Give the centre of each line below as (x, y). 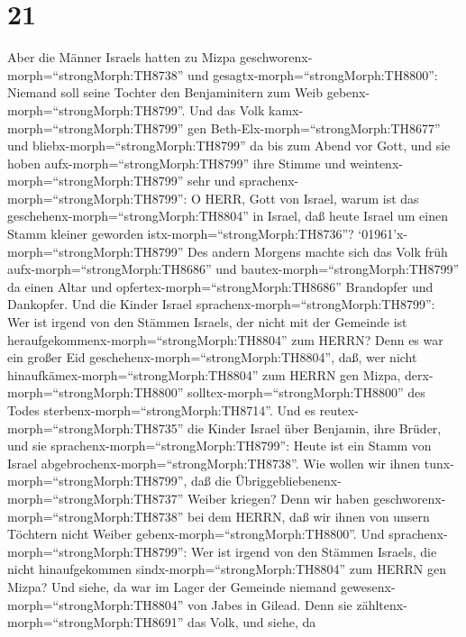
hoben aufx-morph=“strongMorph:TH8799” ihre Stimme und (177, 163)
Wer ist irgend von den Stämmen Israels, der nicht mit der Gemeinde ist (207, 322)
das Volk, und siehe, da (252, 622)
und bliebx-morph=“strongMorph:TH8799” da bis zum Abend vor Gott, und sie (229, 146)
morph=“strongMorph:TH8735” (96, 428)
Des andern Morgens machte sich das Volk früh (318, 251)
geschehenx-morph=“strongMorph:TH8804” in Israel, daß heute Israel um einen (228, 216)
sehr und (212, 181)
